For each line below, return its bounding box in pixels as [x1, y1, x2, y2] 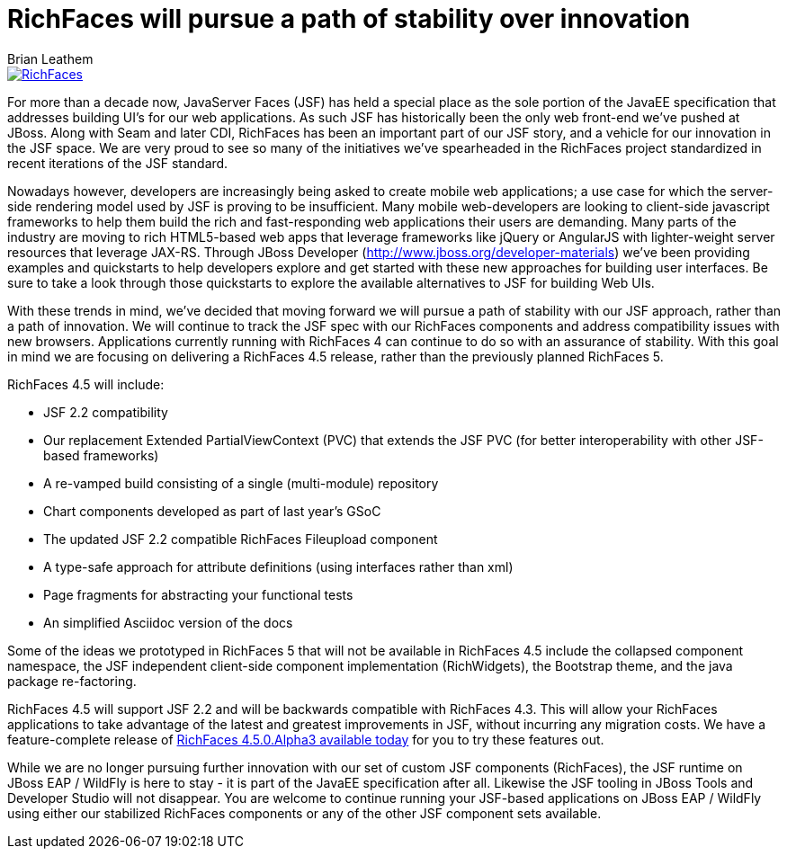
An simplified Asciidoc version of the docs [43, 614, 293, 630]
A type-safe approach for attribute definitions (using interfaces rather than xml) [43, 558, 514, 575]
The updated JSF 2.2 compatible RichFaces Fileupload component [43, 531, 438, 547]
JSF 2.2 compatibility [43, 404, 168, 420]
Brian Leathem [7, 50, 94, 67]
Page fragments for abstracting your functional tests [43, 586, 353, 602]
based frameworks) [43, 447, 159, 463]
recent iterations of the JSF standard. [7, 155, 228, 171]
